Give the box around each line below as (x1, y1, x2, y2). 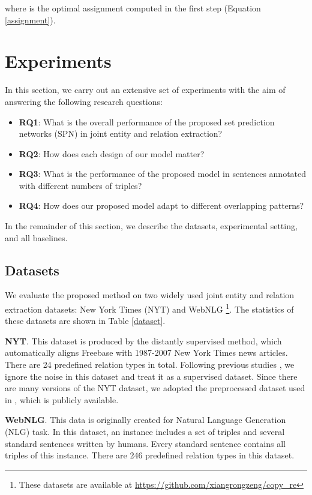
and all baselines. (5, 231, 68, 244)
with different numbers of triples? (19, 179, 142, 191)
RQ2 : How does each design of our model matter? (19, 147, 205, 160)
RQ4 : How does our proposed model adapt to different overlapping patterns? (19, 199, 304, 212)
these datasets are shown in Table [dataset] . (5, 314, 166, 327)
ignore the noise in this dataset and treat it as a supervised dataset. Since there (5, 370, 298, 382)
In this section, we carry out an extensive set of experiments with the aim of (5, 83, 286, 96)
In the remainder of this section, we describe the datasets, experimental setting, (5, 220, 298, 232)
